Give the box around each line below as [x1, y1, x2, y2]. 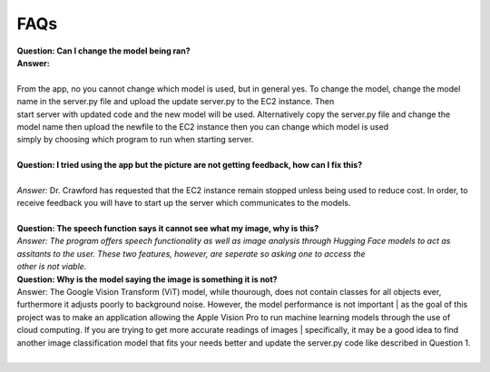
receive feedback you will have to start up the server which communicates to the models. [16, 198, 351, 209]
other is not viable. [16, 261, 87, 272]
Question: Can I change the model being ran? [16, 45, 191, 56]
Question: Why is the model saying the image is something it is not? [16, 273, 278, 285]
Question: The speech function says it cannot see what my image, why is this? [16, 223, 319, 234]
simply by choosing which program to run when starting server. [16, 134, 254, 145]
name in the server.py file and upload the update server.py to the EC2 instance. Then [16, 96, 335, 107]
